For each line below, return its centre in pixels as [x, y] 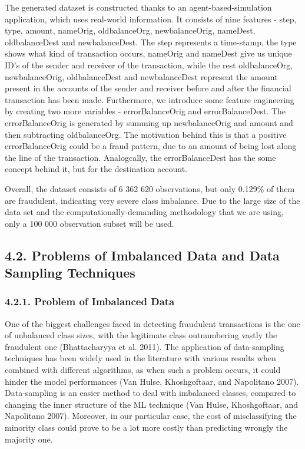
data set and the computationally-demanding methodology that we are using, [144, 212]
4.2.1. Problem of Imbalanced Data [90, 301]
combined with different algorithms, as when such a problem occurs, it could [143, 370]
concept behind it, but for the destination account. [96, 169]
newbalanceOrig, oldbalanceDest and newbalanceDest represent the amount [141, 76]
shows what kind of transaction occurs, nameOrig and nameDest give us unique [148, 53]
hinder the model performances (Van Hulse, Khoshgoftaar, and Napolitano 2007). [152, 381]
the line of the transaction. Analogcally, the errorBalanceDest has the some [140, 157]
